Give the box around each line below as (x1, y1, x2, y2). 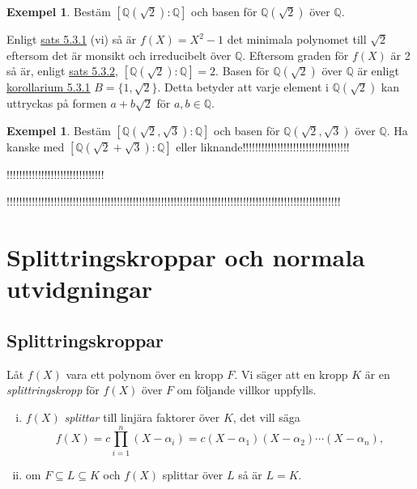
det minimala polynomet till (227, 31, 367, 47)
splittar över (162, 466, 223, 483)
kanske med (6, 138, 65, 155)
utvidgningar (6, 272, 153, 305)
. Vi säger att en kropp (234, 365, 348, 382)
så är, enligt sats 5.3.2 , (6, 62, 118, 79)
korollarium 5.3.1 (6, 79, 91, 96)
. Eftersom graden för (242, 46, 349, 63)
